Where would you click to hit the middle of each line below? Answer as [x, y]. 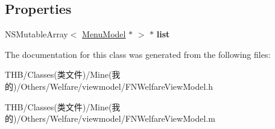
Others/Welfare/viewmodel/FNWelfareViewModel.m [118, 118]
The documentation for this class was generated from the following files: [138, 54]
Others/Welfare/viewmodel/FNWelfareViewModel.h [117, 86]
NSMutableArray [36, 34]
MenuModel [104, 34]
